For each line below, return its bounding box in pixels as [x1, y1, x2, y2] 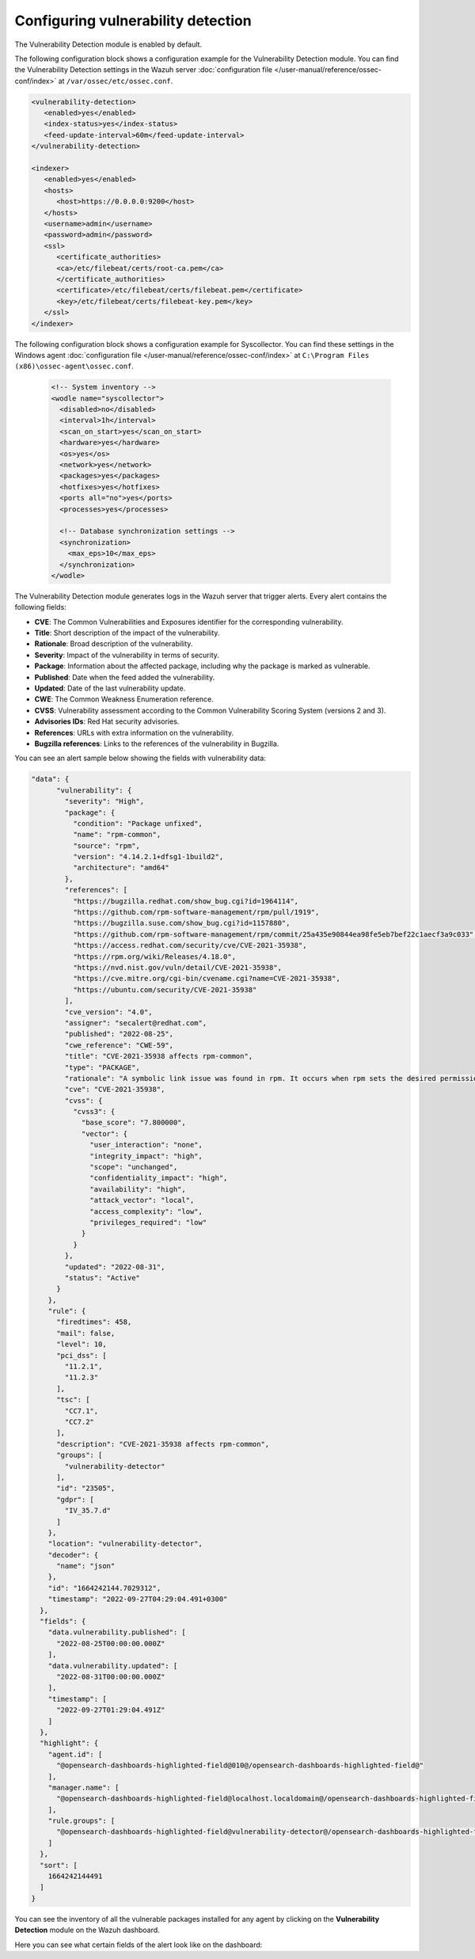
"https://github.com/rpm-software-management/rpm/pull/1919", [72, 907, 320, 917]
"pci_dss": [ [56, 1351, 107, 1360]
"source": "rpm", [72, 841, 140, 850]
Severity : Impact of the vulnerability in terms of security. [34, 650, 219, 660]
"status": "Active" [64, 1273, 140, 1282]
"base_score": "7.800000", [81, 1118, 186, 1128]
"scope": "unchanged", [89, 1162, 178, 1172]
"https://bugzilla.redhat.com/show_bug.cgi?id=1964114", [72, 896, 299, 906]
